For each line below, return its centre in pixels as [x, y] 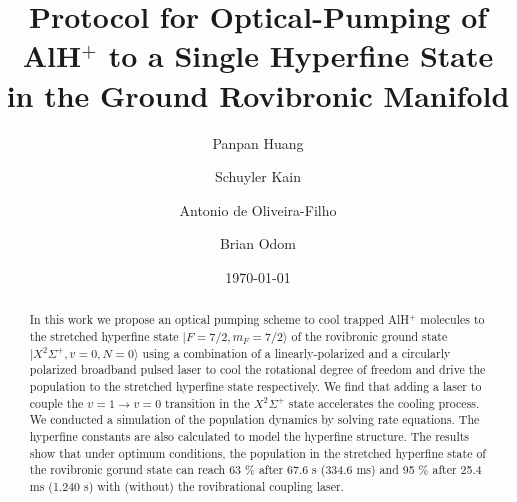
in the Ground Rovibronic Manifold [258, 94]
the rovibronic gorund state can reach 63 [135, 469]
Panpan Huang [258, 142]
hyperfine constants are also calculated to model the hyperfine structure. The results [249, 435]
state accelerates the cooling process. [384, 402]
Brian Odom [258, 243]
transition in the [207, 402]
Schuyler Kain [257, 176]
